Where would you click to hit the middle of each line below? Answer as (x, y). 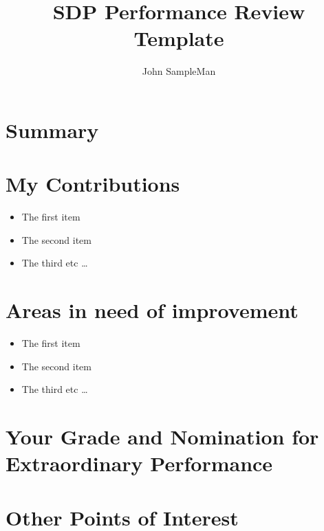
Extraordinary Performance (139, 463)
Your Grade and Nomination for (162, 437)
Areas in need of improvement (152, 310)
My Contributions (93, 184)
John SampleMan (179, 71)
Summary (52, 129)
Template (179, 38)
